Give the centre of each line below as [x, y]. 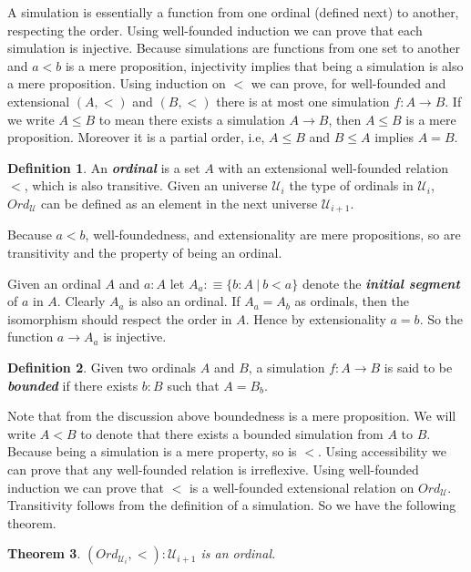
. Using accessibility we [382, 451]
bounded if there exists [73, 385]
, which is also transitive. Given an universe [146, 185]
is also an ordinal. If [184, 301]
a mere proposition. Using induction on [117, 83]
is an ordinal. [238, 553]
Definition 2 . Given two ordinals [102, 367]
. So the [441, 318]
